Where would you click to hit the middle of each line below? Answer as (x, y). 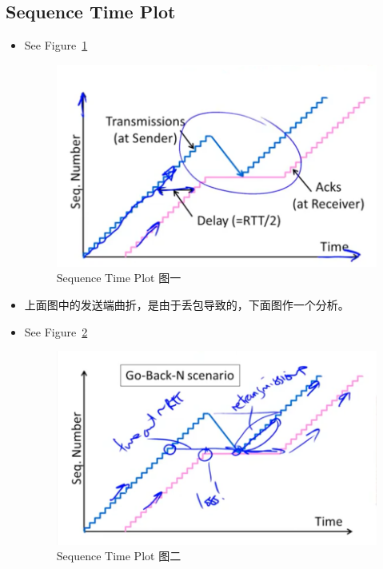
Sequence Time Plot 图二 (119, 556)
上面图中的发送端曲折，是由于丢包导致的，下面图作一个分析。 (187, 305)
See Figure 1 (56, 45)
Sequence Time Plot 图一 (119, 278)
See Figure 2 (56, 331)
